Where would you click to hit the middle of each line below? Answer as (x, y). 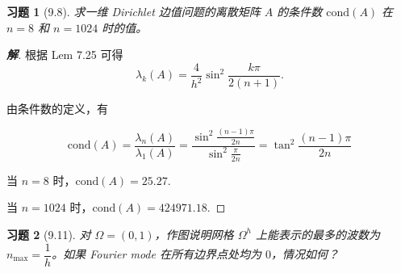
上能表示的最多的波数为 (317, 234)
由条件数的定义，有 (57, 108)
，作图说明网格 (194, 234)
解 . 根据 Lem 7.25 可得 (65, 55)
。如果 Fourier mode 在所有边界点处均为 (157, 254)
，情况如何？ (305, 254)
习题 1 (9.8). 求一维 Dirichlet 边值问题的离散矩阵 (134, 11)
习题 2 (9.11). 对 (49, 234)
